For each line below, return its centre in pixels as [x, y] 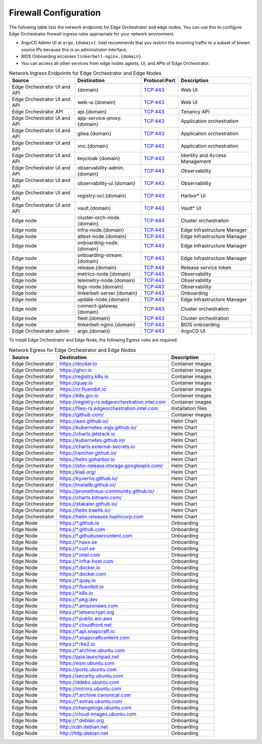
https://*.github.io [79, 523]
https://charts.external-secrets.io [97, 446]
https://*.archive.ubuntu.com [92, 650]
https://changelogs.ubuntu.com [96, 708]
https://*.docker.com [83, 574]
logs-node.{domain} [100, 287]
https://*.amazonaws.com [89, 606]
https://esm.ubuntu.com [87, 663]
